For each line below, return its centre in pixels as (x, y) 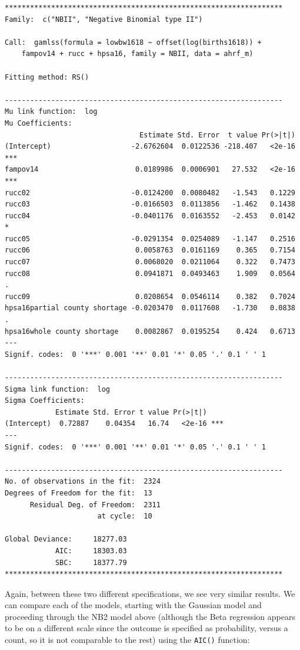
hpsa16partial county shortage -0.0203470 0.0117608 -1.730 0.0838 (150, 308)
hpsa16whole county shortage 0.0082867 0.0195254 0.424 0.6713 (150, 331)
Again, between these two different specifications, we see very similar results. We (150, 593)
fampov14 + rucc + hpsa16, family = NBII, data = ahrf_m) (137, 54)
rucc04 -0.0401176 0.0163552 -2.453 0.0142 (150, 216)
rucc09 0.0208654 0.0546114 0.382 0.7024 (150, 296)
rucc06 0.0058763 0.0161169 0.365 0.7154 (150, 250)
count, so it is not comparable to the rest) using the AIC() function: (127, 640)
